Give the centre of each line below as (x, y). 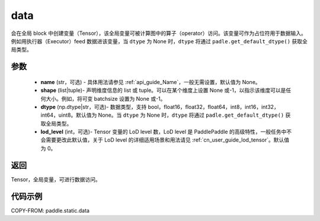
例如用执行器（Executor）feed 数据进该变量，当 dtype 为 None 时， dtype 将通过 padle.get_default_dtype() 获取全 (159, 41)
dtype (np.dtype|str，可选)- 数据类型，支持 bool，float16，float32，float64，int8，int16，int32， (160, 107)
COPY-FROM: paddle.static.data (50, 210)
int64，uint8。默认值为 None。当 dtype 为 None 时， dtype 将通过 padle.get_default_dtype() (162, 115)
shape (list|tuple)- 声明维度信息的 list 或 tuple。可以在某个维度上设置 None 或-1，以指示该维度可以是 (163, 90)
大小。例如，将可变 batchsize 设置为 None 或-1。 (105, 98)
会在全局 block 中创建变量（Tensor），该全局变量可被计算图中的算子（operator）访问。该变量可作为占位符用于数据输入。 (159, 33)
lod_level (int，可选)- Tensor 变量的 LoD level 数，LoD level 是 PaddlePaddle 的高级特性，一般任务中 (164, 132)
